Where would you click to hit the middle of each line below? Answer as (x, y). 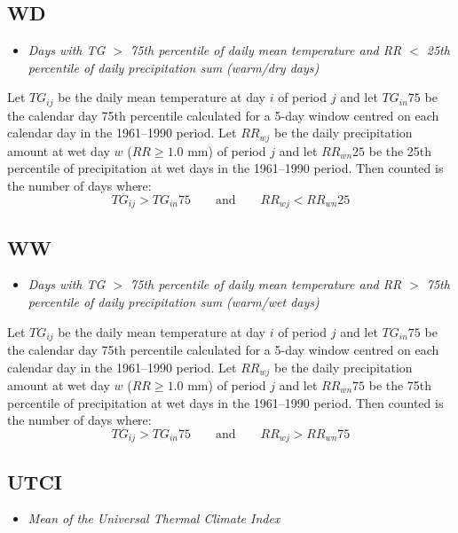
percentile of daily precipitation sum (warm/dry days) (174, 67)
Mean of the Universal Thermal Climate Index (154, 518)
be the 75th (400, 385)
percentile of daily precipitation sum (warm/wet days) (174, 301)
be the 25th (400, 150)
